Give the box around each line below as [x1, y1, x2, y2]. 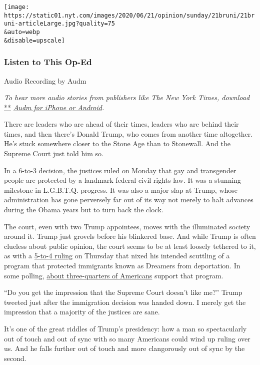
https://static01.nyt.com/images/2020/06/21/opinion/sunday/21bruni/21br [4, 12, 255, 19]
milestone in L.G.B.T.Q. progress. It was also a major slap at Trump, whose [4, 184, 238, 195]
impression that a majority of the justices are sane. [4, 306, 160, 317]
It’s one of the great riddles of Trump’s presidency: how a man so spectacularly [4, 323, 247, 333]
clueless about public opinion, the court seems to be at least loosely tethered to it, [4, 240, 256, 251]
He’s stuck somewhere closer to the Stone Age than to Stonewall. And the [4, 138, 230, 149]
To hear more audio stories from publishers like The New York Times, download [4, 92, 250, 103]
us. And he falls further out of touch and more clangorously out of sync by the [4, 343, 245, 353]
